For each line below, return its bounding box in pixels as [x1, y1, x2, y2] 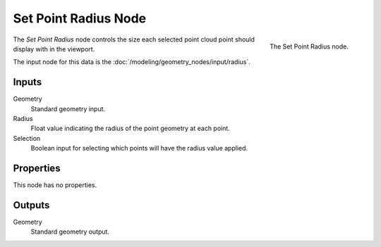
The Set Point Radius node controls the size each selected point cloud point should [13, 35, 255, 44]
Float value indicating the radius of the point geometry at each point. [30, 124, 231, 133]
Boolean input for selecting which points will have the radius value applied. [30, 144, 248, 153]
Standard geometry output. [30, 227, 109, 236]
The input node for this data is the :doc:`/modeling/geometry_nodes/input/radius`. [13, 58, 250, 66]
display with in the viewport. [13, 44, 95, 53]
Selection [13, 134, 41, 142]
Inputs [13, 76, 42, 88]
